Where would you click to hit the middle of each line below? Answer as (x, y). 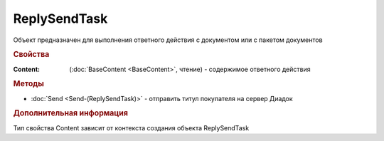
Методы (28, 84)
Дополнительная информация (70, 113)
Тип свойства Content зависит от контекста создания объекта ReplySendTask (131, 127)
